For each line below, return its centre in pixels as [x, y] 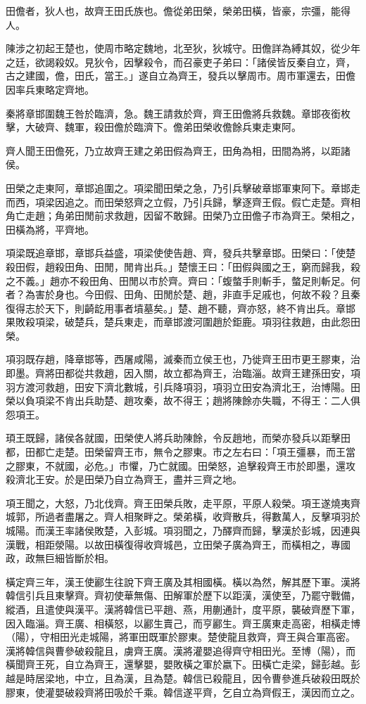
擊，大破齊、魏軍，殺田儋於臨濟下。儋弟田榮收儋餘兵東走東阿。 [153, 127]
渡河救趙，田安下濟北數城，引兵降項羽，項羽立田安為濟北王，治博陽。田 [193, 386]
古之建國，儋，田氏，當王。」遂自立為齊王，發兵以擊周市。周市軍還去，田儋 [181, 76]
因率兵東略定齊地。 [50, 89]
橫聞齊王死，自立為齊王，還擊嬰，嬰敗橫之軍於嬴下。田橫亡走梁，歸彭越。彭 [183, 664]
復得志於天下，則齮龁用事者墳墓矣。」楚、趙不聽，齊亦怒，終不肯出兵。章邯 [181, 308]
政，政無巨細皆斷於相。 [60, 558]
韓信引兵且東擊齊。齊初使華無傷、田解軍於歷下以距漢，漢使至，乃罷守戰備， [183, 595]
